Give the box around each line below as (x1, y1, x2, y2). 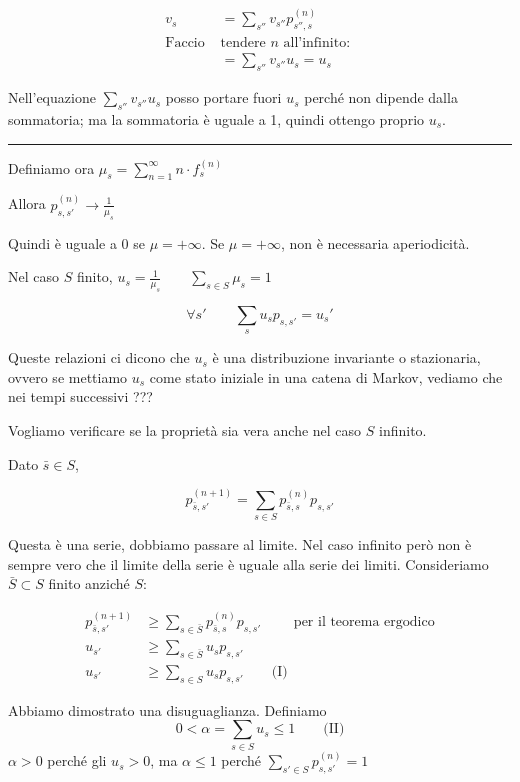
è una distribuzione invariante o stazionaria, (212, 347, 481, 368)
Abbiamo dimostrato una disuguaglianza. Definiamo (8, 699, 327, 720)
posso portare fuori (165, 87, 282, 108)
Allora (8, 193, 46, 214)
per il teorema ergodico (293, 615, 435, 630)
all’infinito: (283, 36, 351, 51)
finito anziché (48, 573, 130, 594)
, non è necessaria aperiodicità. (280, 232, 470, 253)
